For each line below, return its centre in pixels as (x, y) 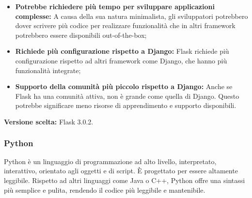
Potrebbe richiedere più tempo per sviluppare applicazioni (115, 6)
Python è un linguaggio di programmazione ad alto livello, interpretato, (110, 161)
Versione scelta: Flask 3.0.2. (49, 121)
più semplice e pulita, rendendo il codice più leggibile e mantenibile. (105, 190)
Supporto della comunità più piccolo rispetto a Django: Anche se (124, 86)
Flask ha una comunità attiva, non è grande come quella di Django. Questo (127, 96)
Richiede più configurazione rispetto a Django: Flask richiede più (122, 51)
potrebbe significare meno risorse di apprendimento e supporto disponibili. (126, 105)
